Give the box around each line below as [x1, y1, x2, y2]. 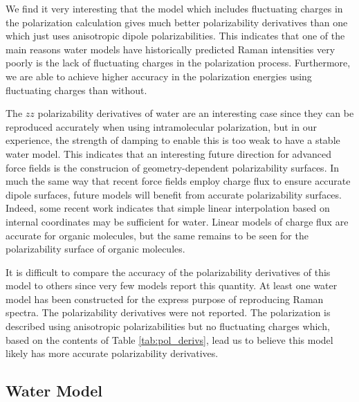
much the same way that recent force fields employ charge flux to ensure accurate [6, 174, 351, 188]
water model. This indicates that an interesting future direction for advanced [6, 146, 332, 161]
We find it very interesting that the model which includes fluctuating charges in [6, 1, 343, 15]
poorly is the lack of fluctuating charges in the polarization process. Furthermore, [6, 55, 351, 70]
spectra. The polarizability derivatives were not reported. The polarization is [6, 305, 331, 320]
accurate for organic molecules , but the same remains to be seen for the [6, 228, 309, 242]
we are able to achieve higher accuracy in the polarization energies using [6, 68, 312, 83]
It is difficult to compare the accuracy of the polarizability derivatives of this [6, 264, 331, 279]
